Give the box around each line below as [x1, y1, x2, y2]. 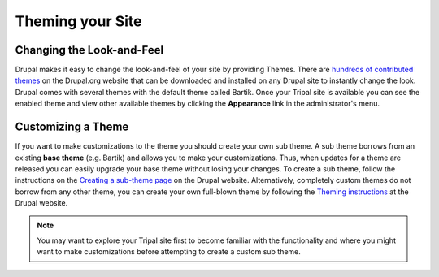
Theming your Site [15, 12, 142, 30]
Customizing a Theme [15, 120, 129, 134]
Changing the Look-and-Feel [15, 43, 164, 57]
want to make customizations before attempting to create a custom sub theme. [37, 247, 301, 257]
